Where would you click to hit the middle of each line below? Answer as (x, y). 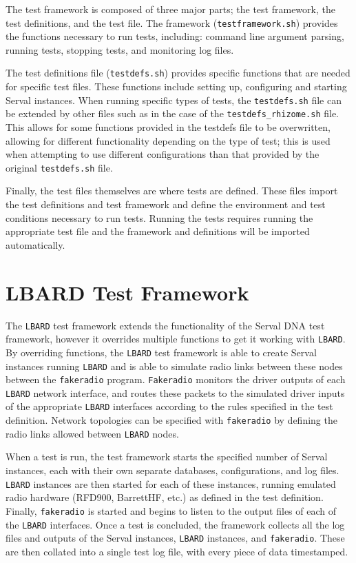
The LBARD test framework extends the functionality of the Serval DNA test (165, 325)
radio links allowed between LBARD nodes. (92, 433)
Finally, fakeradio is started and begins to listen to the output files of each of (171, 510)
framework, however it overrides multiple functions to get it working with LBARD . (176, 339)
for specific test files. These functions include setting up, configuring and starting (176, 86)
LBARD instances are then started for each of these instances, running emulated (171, 483)
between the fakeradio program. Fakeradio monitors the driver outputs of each (176, 379)
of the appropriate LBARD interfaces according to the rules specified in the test (169, 406)
